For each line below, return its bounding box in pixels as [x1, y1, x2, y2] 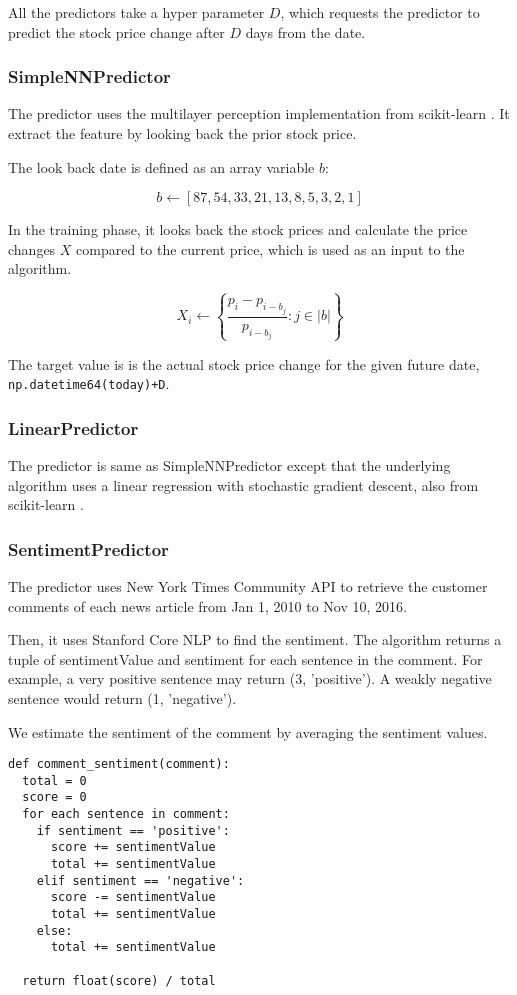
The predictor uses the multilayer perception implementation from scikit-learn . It [8, 103, 510, 124]
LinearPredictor [8, 415, 139, 440]
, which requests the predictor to [280, 2, 480, 22]
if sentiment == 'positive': [36, 823, 230, 838]
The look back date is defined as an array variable [8, 156, 315, 177]
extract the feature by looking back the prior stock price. [8, 123, 357, 143]
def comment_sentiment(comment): [8, 757, 230, 772]
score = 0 [22, 790, 87, 805]
